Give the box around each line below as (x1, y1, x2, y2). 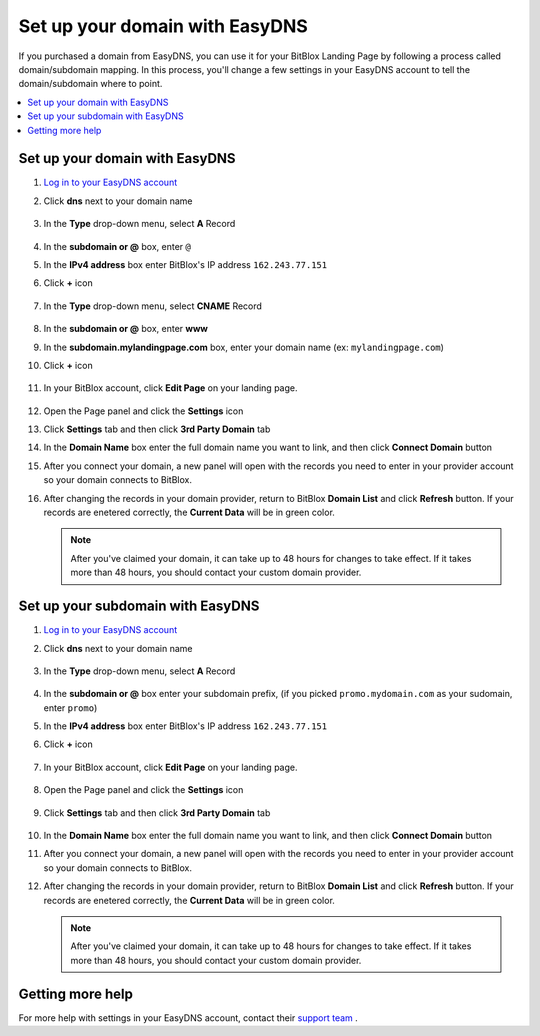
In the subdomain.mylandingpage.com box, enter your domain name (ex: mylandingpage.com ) (43, 341, 445, 353)
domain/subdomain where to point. (18, 78, 163, 90)
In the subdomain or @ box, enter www (43, 323, 209, 335)
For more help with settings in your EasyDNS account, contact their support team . (18, 1011, 359, 1024)
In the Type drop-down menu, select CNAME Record (43, 300, 262, 312)
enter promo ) (43, 701, 98, 714)
